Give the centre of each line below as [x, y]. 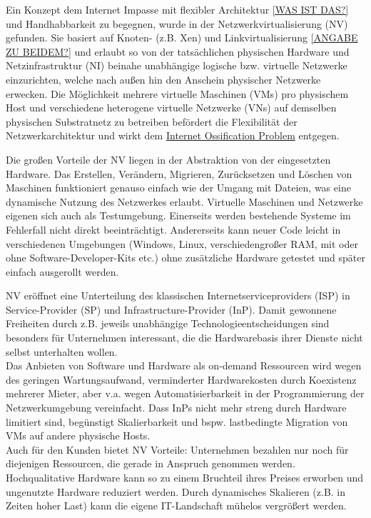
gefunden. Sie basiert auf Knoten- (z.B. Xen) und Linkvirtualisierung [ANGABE [182, 38]
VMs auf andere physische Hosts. [78, 435]
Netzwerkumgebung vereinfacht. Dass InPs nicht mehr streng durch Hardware [176, 408]
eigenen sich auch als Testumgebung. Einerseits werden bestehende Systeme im [178, 215]
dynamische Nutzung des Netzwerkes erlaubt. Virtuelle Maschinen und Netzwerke [184, 201]
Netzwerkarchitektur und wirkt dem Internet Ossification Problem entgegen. [173, 135]
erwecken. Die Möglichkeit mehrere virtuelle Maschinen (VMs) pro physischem [177, 93]
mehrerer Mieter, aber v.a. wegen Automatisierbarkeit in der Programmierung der [185, 393]
